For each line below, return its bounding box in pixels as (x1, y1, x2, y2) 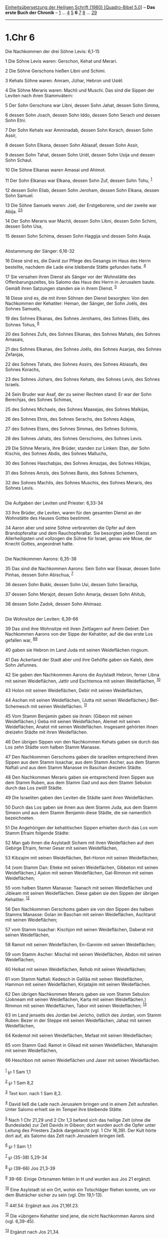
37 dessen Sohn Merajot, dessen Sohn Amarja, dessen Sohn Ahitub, (5, 591, 146, 597)
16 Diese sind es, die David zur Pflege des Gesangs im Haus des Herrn (5, 258, 151, 264)
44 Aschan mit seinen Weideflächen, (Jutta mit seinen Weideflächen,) (5, 697, 149, 703)
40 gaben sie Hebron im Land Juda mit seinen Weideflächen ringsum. (5, 647, 149, 653)
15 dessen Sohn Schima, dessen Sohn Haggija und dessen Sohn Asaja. (5, 233, 151, 239)
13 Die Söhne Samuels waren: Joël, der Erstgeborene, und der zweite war (5, 202, 157, 208)
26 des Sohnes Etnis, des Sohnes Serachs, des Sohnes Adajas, (5, 416, 136, 422)
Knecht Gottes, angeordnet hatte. (5, 541, 74, 547)
